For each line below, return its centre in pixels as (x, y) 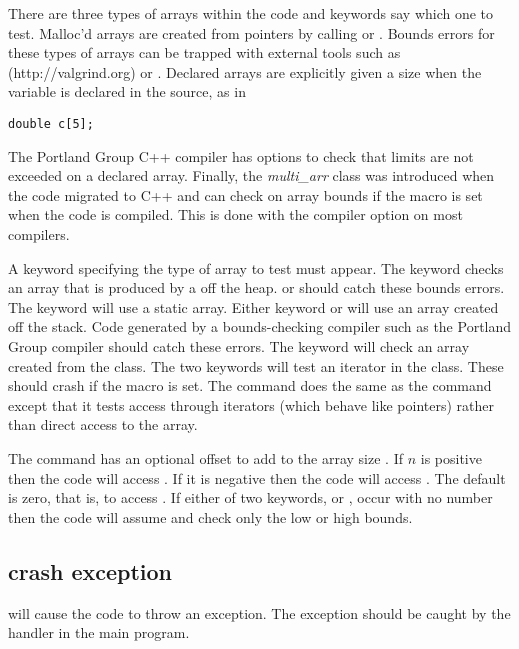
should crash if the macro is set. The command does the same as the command (250, 385)
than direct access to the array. (103, 424)
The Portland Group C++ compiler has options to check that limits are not (241, 155)
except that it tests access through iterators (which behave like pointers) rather (251, 404)
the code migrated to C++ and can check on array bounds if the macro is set (245, 194)
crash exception (90, 570)
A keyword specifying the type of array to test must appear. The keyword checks (256, 267)
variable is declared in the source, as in (127, 91)
